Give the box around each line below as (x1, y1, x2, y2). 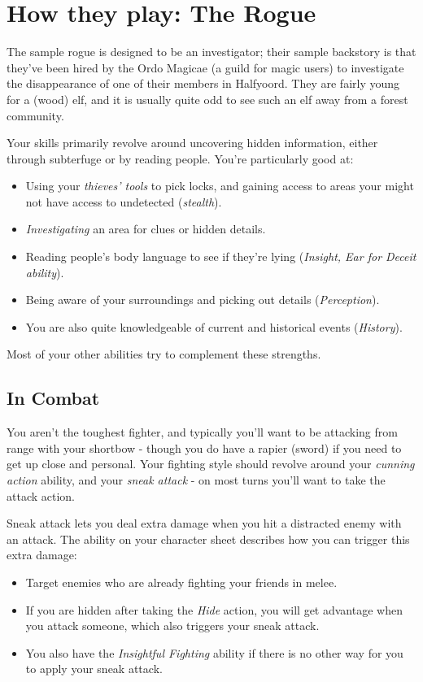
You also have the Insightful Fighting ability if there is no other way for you (25, 644, 403, 661)
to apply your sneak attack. (25, 660, 163, 677)
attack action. (7, 487, 75, 504)
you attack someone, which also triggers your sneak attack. (25, 617, 320, 634)
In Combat (7, 385, 100, 411)
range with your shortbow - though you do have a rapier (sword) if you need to (7, 439, 402, 456)
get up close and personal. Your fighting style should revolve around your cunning (7, 455, 415, 472)
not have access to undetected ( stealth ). (25, 193, 222, 210)
